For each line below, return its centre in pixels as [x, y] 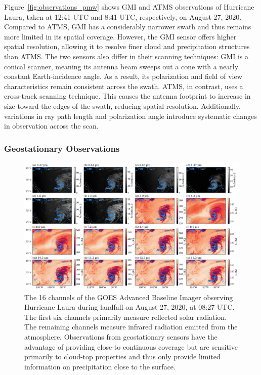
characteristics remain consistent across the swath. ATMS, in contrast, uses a [124, 86]
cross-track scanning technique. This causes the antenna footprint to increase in [127, 96]
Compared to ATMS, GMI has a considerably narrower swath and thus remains [128, 27]
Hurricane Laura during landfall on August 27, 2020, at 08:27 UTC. [129, 307]
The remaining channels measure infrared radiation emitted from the [131, 327]
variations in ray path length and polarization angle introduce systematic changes [130, 116]
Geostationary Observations [62, 148]
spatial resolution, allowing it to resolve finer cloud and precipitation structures [127, 46]
